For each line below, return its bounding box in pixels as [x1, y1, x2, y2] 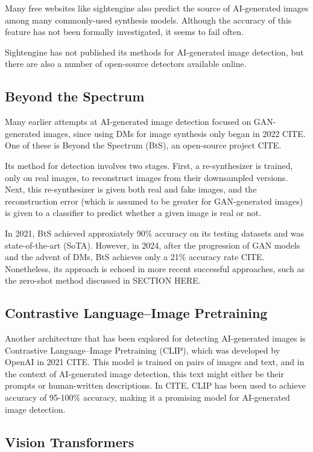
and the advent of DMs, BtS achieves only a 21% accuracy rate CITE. [5, 250, 265, 263]
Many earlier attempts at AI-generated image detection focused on [5, 115, 251, 128]
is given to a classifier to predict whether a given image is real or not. [5, 206, 262, 219]
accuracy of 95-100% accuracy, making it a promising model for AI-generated [5, 391, 290, 404]
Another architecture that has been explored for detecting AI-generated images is [5, 332, 306, 345]
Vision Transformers [5, 432, 134, 451]
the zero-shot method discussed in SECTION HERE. [5, 274, 201, 287]
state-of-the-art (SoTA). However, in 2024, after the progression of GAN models [5, 238, 300, 251]
